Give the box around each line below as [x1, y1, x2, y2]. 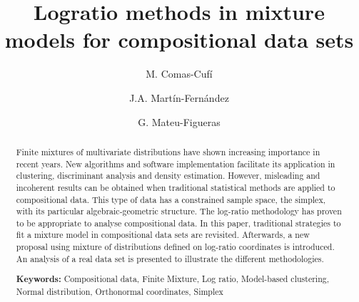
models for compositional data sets [4, 25, 354, 54]
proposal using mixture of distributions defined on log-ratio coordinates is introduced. [16, 241, 335, 253]
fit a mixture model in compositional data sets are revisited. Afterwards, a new [16, 229, 310, 241]
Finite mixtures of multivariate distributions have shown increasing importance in [16, 145, 320, 157]
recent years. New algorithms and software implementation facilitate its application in [16, 157, 335, 170]
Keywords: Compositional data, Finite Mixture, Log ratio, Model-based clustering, [16, 273, 329, 286]
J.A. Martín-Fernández [129, 90, 229, 105]
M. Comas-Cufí [146, 66, 213, 81]
